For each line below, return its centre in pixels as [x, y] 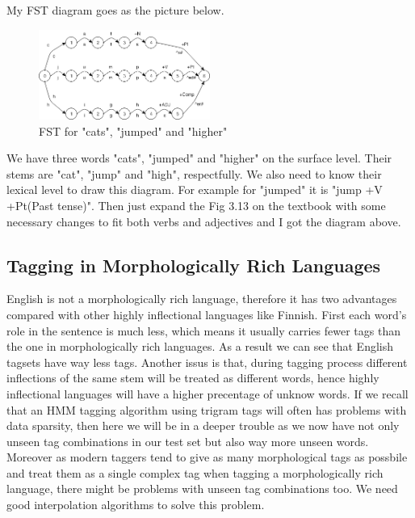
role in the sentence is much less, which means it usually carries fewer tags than [203, 330]
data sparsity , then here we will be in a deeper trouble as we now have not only [203, 425]
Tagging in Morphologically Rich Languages [194, 265]
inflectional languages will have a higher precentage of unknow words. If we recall [207, 393]
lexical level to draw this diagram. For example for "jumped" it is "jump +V [195, 190]
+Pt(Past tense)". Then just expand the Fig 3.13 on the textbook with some [196, 205]
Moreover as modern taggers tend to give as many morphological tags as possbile [207, 457]
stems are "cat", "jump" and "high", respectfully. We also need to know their [194, 173]
